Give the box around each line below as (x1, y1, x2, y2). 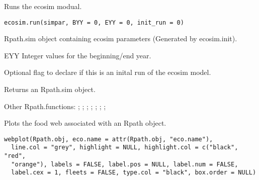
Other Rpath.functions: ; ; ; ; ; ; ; (4, 101, 106, 111)
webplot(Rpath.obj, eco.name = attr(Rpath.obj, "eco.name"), (4, 135, 213, 143)
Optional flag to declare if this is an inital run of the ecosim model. (4, 67, 211, 77)
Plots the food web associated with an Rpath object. (4, 118, 166, 128)
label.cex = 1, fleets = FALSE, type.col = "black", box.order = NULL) (11, 169, 256, 176)
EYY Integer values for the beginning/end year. (4, 50, 151, 60)
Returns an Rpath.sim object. (4, 84, 96, 95)
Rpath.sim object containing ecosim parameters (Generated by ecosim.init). (4, 33, 237, 44)
